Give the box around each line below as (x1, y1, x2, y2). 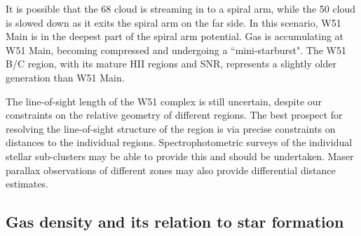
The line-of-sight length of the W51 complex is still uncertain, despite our (6, 93, 322, 108)
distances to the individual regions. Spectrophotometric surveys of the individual (6, 135, 353, 150)
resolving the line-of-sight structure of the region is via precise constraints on (6, 121, 336, 136)
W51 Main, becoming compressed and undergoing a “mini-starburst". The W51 (6, 42, 346, 57)
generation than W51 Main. (6, 70, 125, 84)
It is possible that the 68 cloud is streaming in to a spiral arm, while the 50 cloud (6, 1, 356, 15)
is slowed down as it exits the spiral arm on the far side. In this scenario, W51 (6, 15, 341, 29)
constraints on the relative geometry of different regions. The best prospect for (6, 107, 343, 122)
